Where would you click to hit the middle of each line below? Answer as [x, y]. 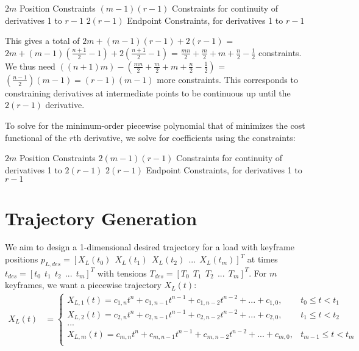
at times [262, 259]
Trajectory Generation [101, 218]
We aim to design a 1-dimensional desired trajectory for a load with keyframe [150, 247]
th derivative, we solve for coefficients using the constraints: [184, 137]
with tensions [122, 273]
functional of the [36, 137]
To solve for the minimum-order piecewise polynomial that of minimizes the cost [155, 125]
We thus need [30, 66]
